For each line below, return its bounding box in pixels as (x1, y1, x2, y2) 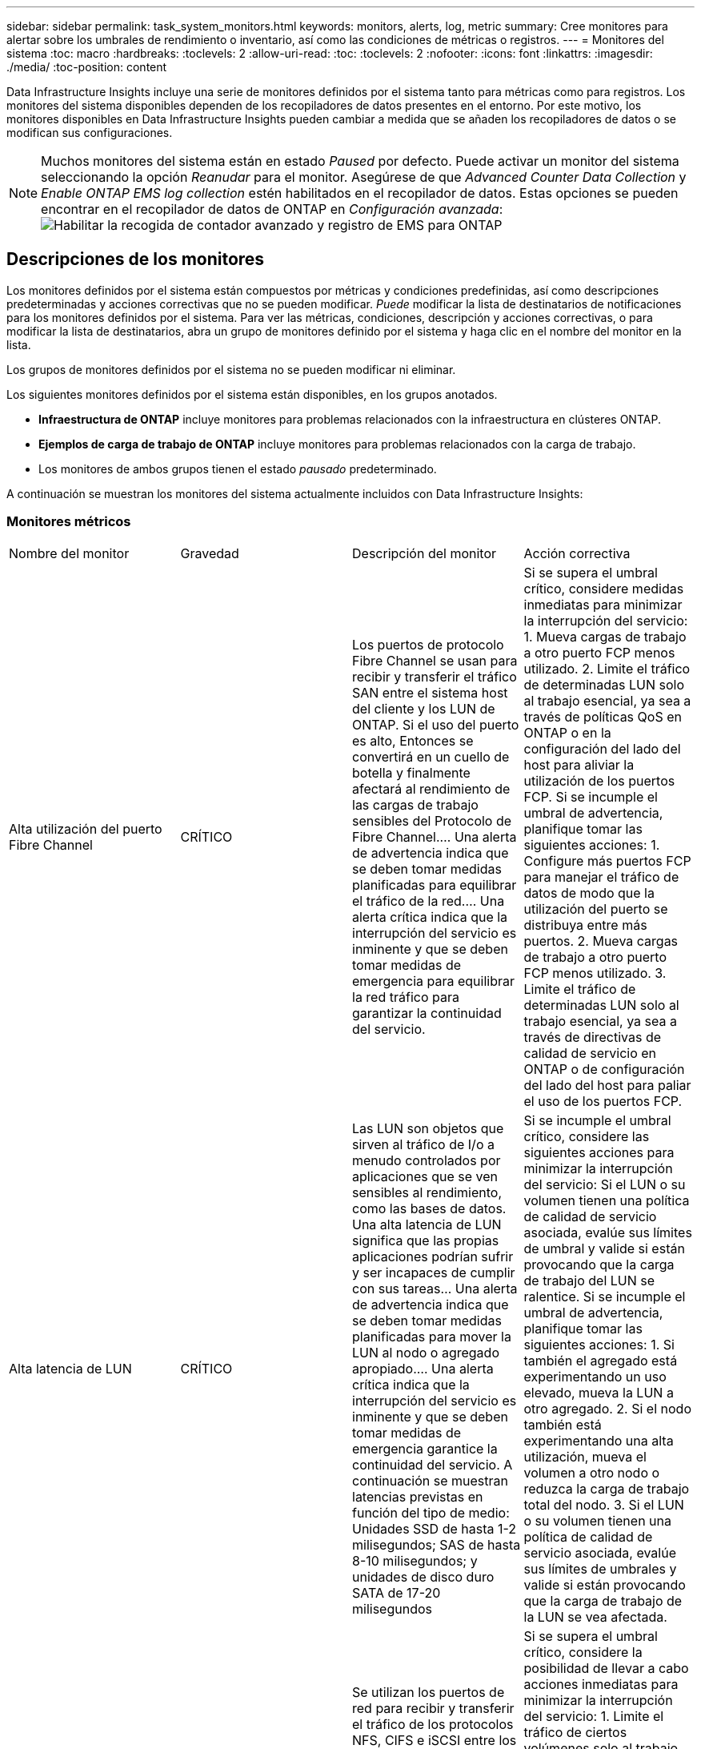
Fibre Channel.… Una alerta (352, 828, 517, 845)
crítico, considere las (523, 1128, 650, 1144)
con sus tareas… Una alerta (352, 1280, 518, 1297)
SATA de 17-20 (352, 1584, 441, 1601)
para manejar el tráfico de (523, 868, 679, 885)
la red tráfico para (352, 988, 459, 1005)
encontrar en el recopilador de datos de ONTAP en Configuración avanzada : (41, 201, 503, 217)
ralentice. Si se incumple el (523, 1288, 686, 1305)
